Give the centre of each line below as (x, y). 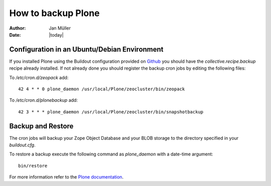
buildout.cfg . (22, 145)
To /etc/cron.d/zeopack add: (39, 77)
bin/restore (33, 166)
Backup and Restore (41, 126)
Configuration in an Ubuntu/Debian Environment (86, 49)
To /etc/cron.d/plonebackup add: (43, 100)
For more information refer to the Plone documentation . (66, 177)
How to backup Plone (54, 13)
